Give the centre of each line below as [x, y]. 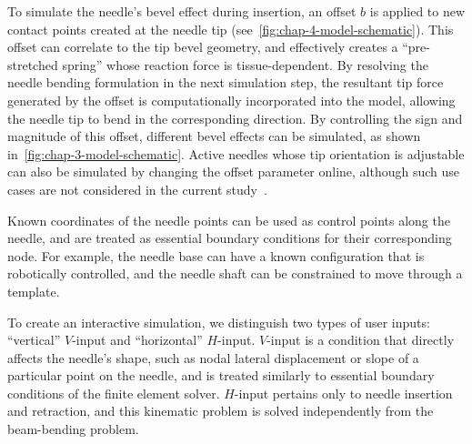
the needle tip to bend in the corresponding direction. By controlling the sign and [235, 118]
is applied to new [417, 11]
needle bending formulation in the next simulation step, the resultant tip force [226, 82]
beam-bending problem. [73, 429]
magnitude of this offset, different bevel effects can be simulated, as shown [214, 136]
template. [34, 291]
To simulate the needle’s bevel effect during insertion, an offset [182, 11]
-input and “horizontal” [137, 340]
